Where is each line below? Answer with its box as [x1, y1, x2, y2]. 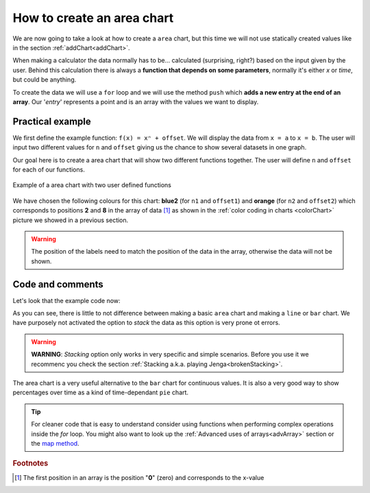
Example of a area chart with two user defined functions [12, 181, 171, 189]
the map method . [31, 439, 79, 447]
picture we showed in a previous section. [12, 216, 129, 224]
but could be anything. [12, 75, 77, 84]
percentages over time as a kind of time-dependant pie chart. [12, 388, 188, 397]
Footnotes [12, 459, 49, 468]
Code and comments [12, 278, 104, 290]
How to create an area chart [12, 10, 174, 25]
